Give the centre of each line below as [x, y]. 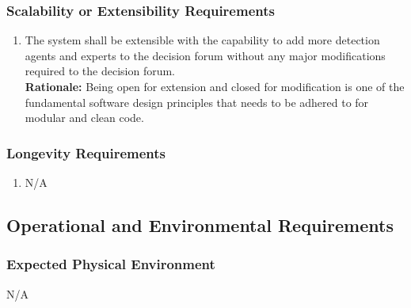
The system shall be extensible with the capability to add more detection [202, 40]
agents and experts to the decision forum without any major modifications [205, 55]
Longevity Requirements [86, 152]
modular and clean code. [84, 118]
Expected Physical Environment [111, 264]
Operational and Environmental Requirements [200, 224]
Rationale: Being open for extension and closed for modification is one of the [215, 86]
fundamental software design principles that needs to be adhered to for [197, 102]
